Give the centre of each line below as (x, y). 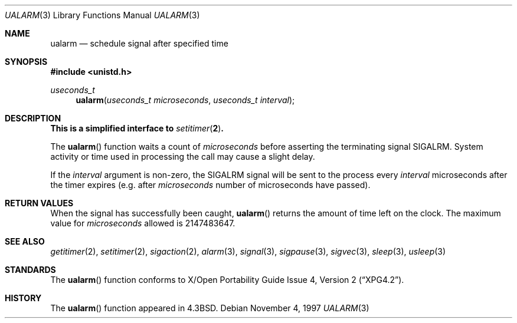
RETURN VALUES (39, 203)
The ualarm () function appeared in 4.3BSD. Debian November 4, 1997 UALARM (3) (210, 308)
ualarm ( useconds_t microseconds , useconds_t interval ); (185, 100)
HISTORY (23, 298)
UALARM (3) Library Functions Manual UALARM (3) (102, 15)
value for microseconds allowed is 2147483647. (143, 223)
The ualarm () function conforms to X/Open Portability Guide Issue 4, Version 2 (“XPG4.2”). (227, 280)
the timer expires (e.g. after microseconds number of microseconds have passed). (210, 185)
